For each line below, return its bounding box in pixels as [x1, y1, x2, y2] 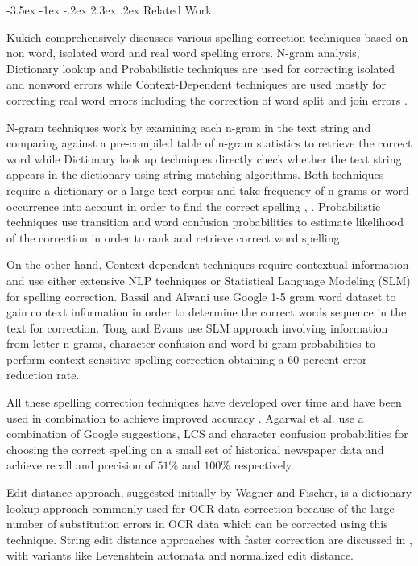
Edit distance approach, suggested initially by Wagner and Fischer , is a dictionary [6, 484, 412, 501]
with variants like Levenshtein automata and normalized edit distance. [6, 547, 354, 564]
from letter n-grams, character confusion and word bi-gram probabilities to [6, 335, 375, 352]
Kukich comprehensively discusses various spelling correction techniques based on [6, 28, 408, 45]
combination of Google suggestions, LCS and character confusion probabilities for [6, 425, 408, 442]
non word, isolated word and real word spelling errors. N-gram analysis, [6, 44, 360, 61]
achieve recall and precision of [6, 457, 154, 473]
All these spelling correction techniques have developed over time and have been [6, 394, 402, 411]
